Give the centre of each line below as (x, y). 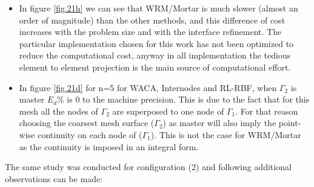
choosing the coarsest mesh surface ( (87, 123)
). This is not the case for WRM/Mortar (226, 134)
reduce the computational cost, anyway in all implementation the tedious (155, 55)
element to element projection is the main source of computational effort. (155, 67)
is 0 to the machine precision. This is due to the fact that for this (188, 99)
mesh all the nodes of (58, 111)
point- (290, 123)
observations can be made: (54, 178)
